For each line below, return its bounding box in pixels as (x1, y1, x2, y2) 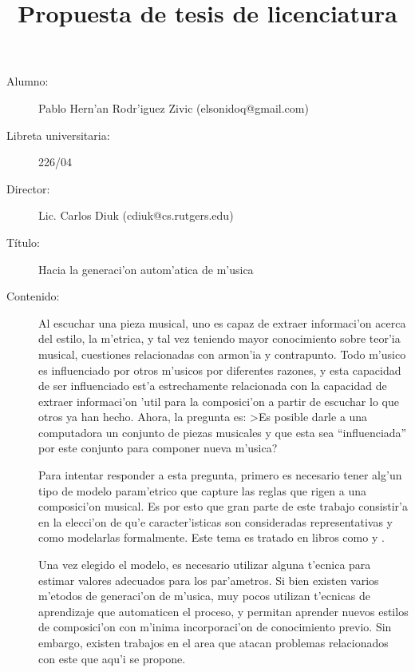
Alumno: (6, 73, 49, 89)
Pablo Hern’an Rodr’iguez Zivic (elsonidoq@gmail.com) (38, 99, 309, 116)
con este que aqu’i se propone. (38, 650, 186, 666)
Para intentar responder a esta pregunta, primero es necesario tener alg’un (38, 467, 402, 483)
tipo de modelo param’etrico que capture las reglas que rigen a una (38, 482, 367, 499)
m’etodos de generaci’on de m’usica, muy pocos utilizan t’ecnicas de (38, 587, 371, 604)
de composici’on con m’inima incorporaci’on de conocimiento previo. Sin (38, 618, 392, 635)
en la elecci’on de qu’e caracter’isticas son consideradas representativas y (38, 513, 393, 530)
